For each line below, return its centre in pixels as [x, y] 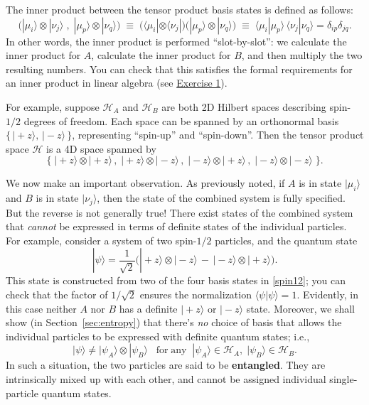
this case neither [41, 308]
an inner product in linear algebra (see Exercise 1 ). [117, 83]
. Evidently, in [327, 294]
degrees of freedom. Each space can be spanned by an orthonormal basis [181, 120]
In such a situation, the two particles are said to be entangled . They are [166, 365]
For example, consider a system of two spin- [101, 240]
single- [343, 378]
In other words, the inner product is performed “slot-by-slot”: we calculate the [176, 41]
